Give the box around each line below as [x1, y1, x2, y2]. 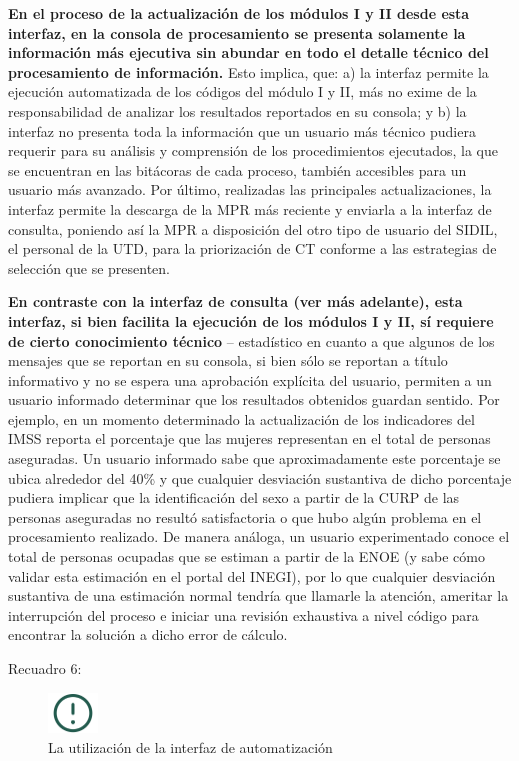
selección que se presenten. [8, 257, 171, 278]
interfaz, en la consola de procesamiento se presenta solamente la [8, 22, 466, 43]
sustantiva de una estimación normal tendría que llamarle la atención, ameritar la [8, 585, 509, 606]
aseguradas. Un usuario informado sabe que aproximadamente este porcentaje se [8, 448, 501, 469]
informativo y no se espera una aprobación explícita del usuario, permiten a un [8, 369, 492, 390]
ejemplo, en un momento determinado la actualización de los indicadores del [8, 408, 475, 429]
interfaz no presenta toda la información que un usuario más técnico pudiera [8, 120, 476, 141]
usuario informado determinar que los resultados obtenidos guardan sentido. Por [8, 389, 500, 410]
